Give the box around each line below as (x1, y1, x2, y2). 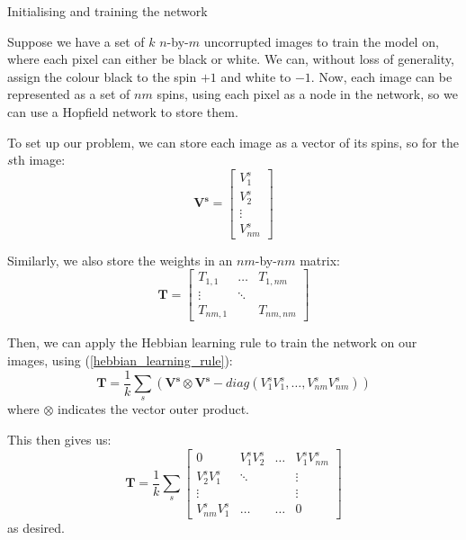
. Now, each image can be (310, 67, 453, 85)
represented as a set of (7, 85, 130, 103)
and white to (220, 67, 291, 85)
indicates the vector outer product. (58, 400, 249, 418)
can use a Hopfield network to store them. (7, 102, 238, 121)
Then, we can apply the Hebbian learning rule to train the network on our (7, 333, 417, 352)
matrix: (300, 250, 340, 269)
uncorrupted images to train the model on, (203, 31, 439, 50)
